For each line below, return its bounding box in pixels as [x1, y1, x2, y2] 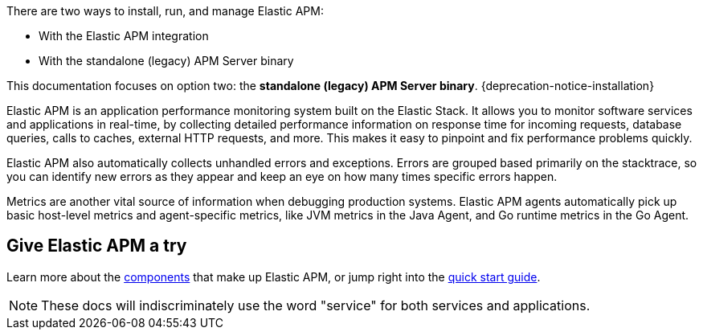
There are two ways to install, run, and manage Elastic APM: [6, 4, 324, 18]
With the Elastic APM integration [39, 29, 209, 43]
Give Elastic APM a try [6, 236, 187, 256]
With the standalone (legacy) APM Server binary [39, 54, 294, 68]
